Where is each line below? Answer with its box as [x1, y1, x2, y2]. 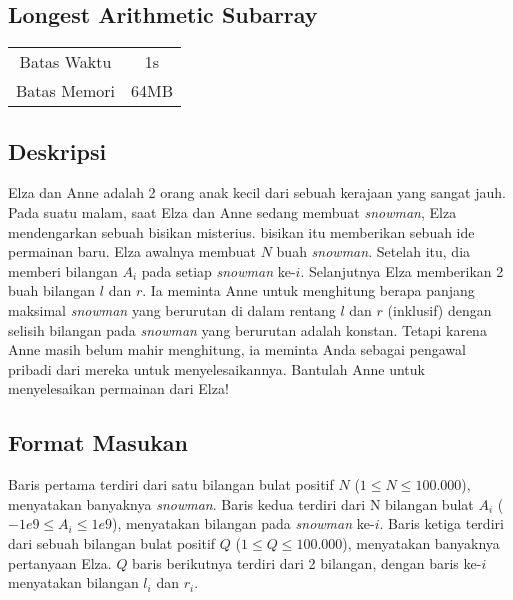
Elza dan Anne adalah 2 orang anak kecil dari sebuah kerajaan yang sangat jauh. [8, 182, 506, 203]
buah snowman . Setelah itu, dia [276, 241, 471, 262]
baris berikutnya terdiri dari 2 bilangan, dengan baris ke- [132, 552, 482, 573]
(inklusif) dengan [387, 299, 492, 320]
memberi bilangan [8, 260, 118, 281]
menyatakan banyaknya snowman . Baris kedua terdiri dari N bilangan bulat [8, 493, 474, 514]
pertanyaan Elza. [8, 552, 112, 573]
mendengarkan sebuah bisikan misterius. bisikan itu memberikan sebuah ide [8, 221, 475, 242]
